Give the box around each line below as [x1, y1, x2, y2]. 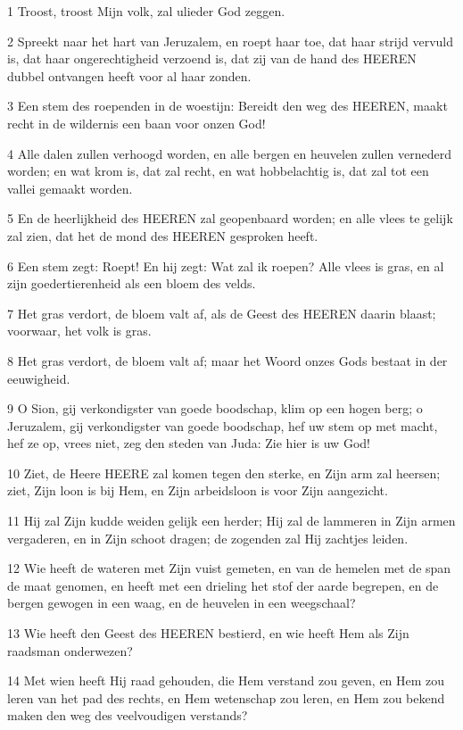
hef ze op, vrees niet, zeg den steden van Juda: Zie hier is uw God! [7, 434, 370, 452]
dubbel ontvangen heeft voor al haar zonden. [7, 66, 252, 85]
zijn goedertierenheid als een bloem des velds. [7, 274, 256, 293]
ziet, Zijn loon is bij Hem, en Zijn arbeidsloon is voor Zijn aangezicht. [7, 481, 388, 500]
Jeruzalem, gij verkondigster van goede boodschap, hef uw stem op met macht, [7, 416, 438, 435]
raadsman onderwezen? [7, 641, 133, 659]
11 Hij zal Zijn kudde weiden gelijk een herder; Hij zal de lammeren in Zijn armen [7, 511, 456, 530]
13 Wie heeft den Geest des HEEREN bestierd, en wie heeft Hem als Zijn [7, 624, 409, 643]
